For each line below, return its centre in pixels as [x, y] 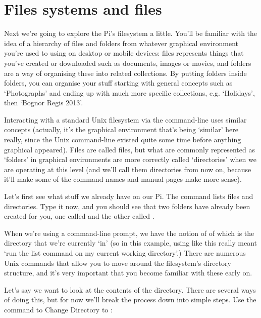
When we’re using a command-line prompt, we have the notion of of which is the [129, 233]
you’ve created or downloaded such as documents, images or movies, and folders [128, 63]
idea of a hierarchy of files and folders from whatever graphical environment [121, 43]
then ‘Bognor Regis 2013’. [44, 103]
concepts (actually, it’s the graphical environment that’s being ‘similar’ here [121, 129]
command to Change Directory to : [58, 309]
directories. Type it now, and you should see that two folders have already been [127, 206]
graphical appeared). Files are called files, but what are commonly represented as [129, 149]
